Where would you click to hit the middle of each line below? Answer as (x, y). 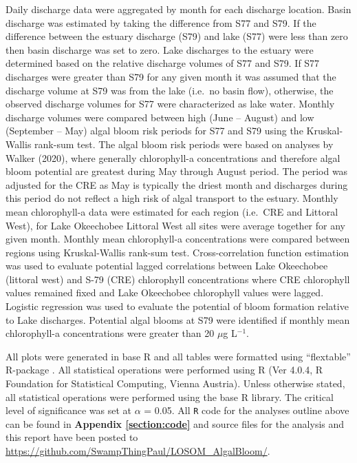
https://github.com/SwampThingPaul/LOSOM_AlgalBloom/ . (138, 451)
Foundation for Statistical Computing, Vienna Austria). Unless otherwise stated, (175, 383)
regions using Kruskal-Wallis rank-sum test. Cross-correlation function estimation (177, 252)
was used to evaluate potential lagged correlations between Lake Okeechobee (167, 266)
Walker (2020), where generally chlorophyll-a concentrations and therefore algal (173, 157)
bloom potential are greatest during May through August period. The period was (177, 171)
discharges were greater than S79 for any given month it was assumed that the (171, 76)
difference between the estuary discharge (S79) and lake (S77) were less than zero (177, 36)
